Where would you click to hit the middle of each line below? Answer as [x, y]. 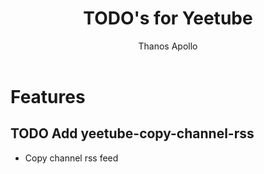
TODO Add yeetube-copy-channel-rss [132, 133]
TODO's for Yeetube [168, 18]
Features [48, 96]
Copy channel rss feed [71, 158]
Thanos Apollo [168, 46]
